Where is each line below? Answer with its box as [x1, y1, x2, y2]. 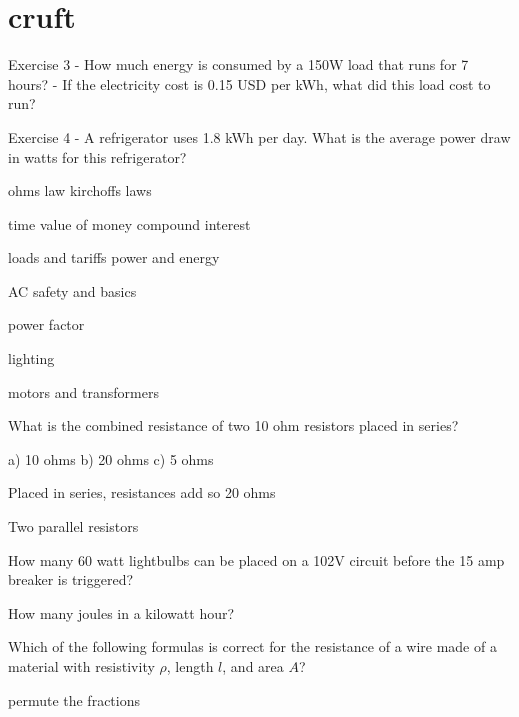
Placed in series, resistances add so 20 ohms [8, 482, 276, 503]
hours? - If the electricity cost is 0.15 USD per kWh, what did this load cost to [8, 73, 491, 94]
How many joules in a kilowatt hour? [8, 602, 235, 623]
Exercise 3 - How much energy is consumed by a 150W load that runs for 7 [8, 54, 469, 75]
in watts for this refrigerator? [8, 146, 187, 167]
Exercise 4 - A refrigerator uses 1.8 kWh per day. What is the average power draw [8, 126, 511, 147]
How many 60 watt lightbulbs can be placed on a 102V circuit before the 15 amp [8, 549, 505, 570]
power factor [8, 314, 85, 335]
